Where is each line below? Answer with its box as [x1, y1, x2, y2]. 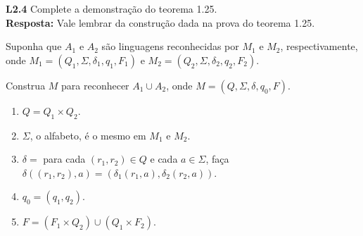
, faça [205, 151, 229, 166]
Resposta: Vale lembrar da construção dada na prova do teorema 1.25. [6, 15, 315, 30]
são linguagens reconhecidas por [101, 39, 239, 54]
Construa [6, 77, 46, 92]
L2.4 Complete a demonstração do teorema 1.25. [6, 1, 217, 15]
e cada [150, 151, 178, 166]
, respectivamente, [280, 39, 358, 54]
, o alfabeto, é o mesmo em [30, 128, 146, 142]
